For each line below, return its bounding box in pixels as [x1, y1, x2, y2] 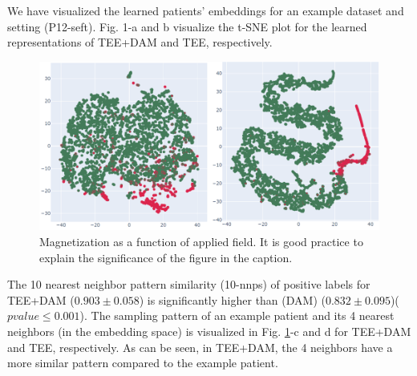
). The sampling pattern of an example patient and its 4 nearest [79, 307, 395, 324]
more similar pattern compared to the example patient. [7, 354, 278, 371]
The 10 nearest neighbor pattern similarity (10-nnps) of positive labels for [7, 276, 370, 293]
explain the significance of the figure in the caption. [39, 249, 293, 265]
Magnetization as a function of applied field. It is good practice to [39, 233, 363, 250]
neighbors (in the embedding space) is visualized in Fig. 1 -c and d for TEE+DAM [7, 323, 411, 340]
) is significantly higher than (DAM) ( [139, 291, 326, 308]
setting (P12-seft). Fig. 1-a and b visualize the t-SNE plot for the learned [7, 18, 367, 34]
